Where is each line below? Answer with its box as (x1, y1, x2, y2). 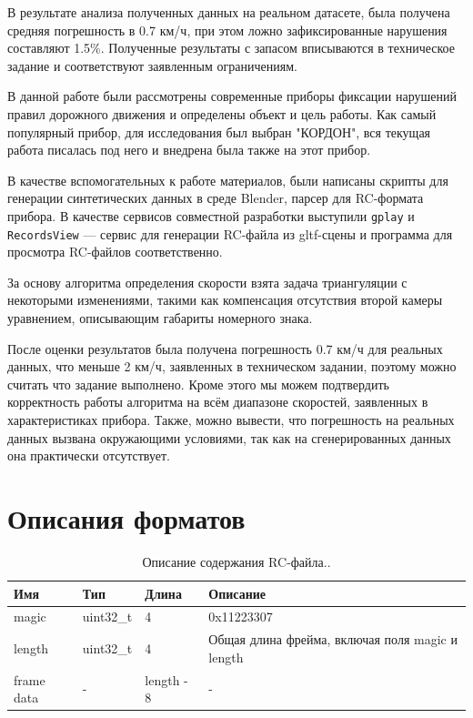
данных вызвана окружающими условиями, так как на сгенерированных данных (7, 428, 451, 447)
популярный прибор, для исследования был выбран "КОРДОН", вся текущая (7, 122, 431, 141)
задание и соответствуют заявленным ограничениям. (7, 56, 297, 75)
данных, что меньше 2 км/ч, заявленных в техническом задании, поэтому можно (7, 357, 457, 376)
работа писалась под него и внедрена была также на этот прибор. (7, 140, 371, 159)
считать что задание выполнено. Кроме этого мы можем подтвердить (7, 374, 389, 393)
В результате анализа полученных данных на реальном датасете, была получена (7, 3, 450, 21)
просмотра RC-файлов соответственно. (7, 242, 223, 261)
